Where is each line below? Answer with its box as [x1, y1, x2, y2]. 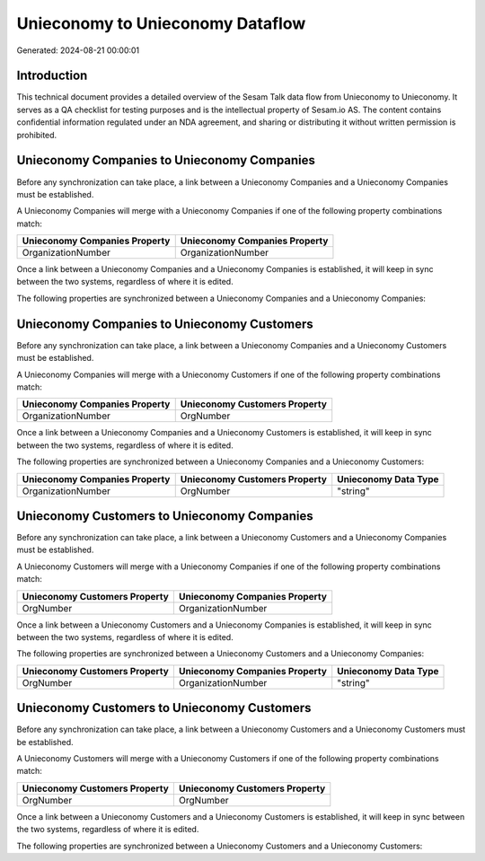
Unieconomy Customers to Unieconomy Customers [16, 700, 312, 716]
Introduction [16, 68, 88, 83]
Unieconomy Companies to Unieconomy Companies [16, 153, 316, 168]
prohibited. [16, 129, 57, 140]
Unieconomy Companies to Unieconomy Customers [16, 316, 313, 331]
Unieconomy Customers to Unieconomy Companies [16, 508, 313, 523]
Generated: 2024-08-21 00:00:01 [16, 45, 140, 56]
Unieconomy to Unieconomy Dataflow [16, 13, 306, 33]
